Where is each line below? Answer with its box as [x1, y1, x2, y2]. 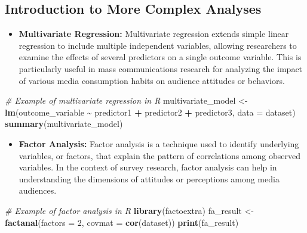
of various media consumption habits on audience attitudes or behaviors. [19, 74, 285, 86]
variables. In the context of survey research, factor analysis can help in [19, 161, 277, 173]
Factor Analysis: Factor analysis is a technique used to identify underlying [19, 137, 299, 150]
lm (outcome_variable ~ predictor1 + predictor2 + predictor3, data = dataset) [5, 105, 296, 118]
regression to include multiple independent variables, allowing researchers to [19, 39, 297, 51]
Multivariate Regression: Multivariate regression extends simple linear [19, 27, 289, 40]
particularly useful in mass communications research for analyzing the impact [19, 62, 303, 74]
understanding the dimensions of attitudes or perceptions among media [19, 172, 280, 185]
